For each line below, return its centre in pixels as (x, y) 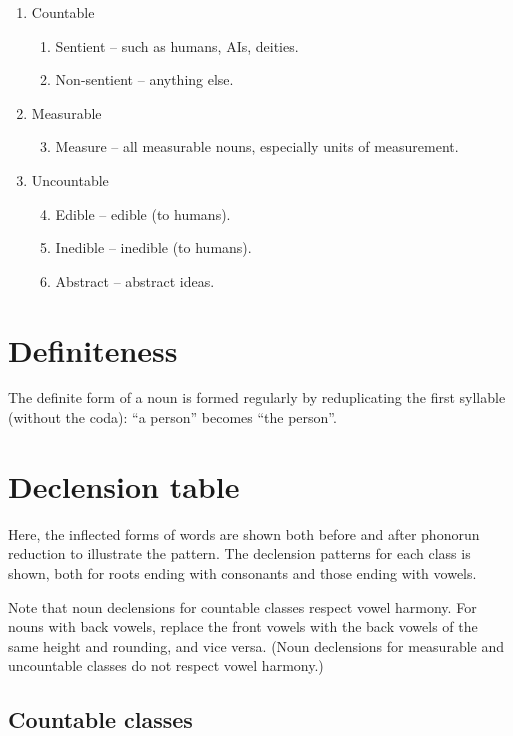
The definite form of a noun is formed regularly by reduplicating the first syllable (257, 397)
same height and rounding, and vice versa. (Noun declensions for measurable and (256, 645)
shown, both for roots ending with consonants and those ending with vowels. (242, 572)
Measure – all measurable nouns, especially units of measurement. (257, 146)
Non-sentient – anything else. (144, 79)
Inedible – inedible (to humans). (153, 247)
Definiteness (93, 349)
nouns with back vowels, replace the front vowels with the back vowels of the (243, 626)
